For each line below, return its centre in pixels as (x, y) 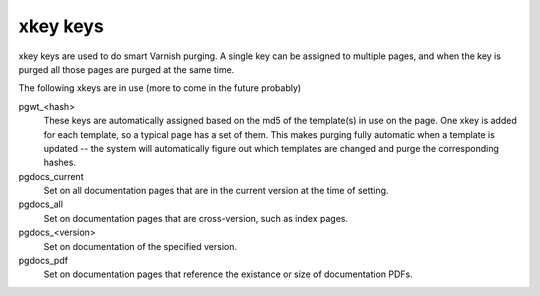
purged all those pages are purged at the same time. (126, 69)
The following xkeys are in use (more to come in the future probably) (160, 88)
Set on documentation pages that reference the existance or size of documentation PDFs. (228, 274)
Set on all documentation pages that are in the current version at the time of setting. (216, 191)
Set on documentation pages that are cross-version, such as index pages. (196, 218)
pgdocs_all (41, 204)
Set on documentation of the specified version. (140, 246)
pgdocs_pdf (43, 261)
